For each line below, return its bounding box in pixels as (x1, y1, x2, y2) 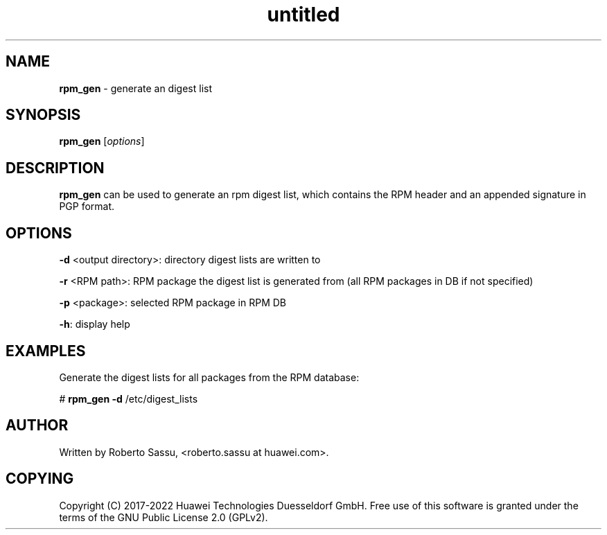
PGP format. (59, 200, 115, 213)
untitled (267, 3, 340, 26)
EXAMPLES (6, 342, 86, 360)
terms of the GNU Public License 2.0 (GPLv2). (59, 511, 268, 523)
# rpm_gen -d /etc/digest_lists (59, 392, 198, 405)
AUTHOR (6, 416, 69, 435)
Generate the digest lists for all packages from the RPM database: (59, 371, 360, 383)
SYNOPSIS (6, 106, 81, 124)
